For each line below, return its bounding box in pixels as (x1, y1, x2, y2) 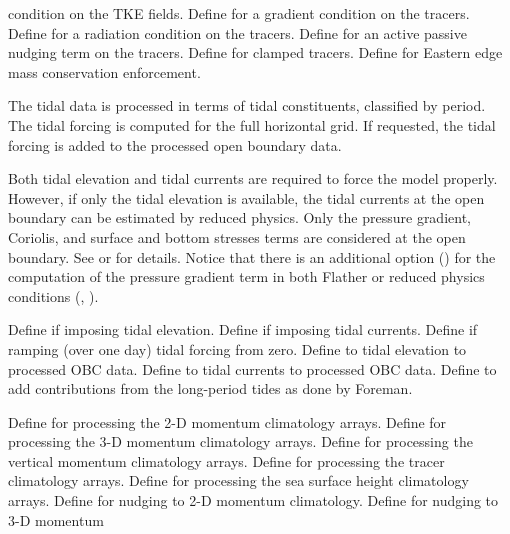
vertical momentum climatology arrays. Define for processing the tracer (8, 450, 445, 471)
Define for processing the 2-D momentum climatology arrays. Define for (8, 411, 447, 432)
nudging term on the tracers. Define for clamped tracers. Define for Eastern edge (8, 42, 503, 63)
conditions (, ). (8, 285, 99, 306)
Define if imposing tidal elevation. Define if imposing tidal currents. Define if (8, 319, 478, 340)
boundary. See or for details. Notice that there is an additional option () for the (8, 246, 496, 267)
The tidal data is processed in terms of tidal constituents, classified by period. (8, 95, 486, 116)
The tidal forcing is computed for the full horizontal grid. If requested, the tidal (8, 114, 496, 135)
